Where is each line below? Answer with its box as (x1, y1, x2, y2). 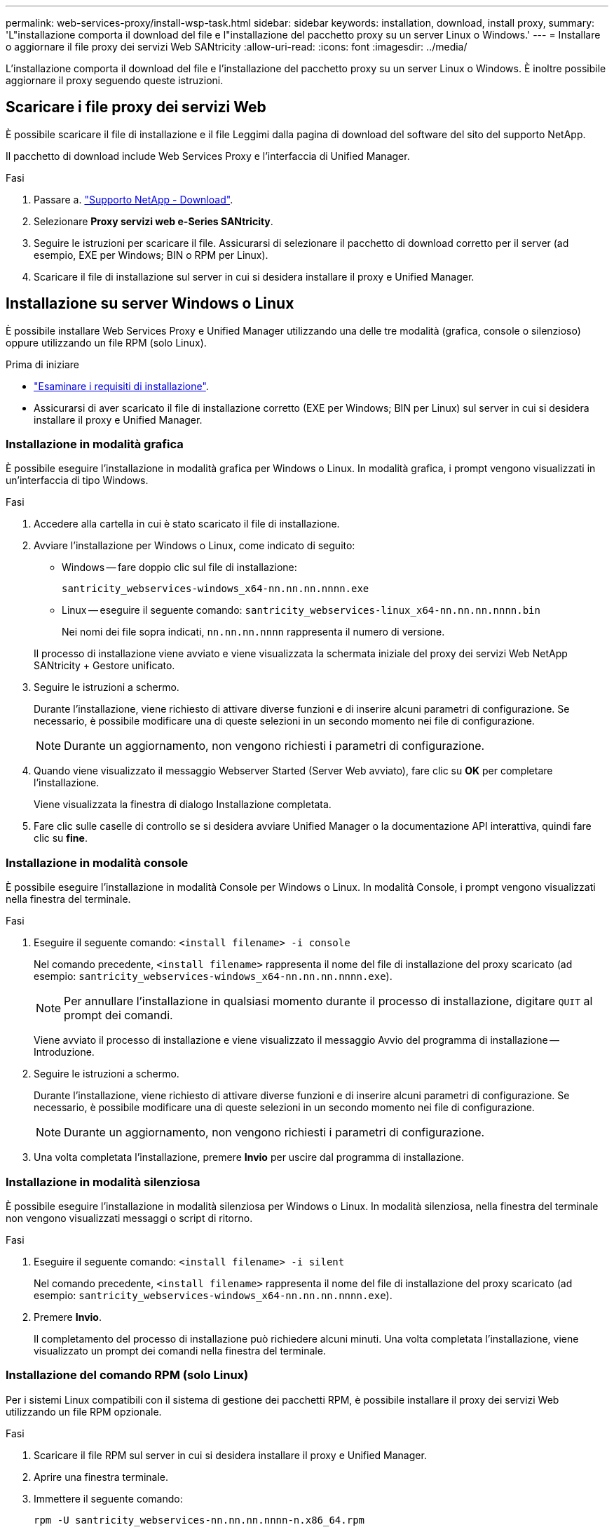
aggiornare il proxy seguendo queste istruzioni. (6, 74, 224, 86)
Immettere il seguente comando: (34, 1492, 183, 1505)
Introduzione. (34, 1046, 95, 1059)
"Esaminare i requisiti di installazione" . (34, 379, 209, 392)
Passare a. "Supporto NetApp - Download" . (34, 193, 233, 206)
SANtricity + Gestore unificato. (34, 659, 175, 672)
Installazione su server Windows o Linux (6, 295, 294, 313)
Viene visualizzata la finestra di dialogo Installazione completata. (34, 798, 332, 811)
